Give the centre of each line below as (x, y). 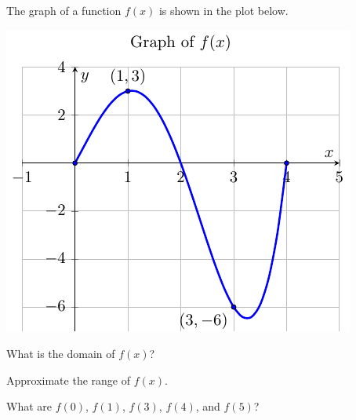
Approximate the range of (68, 380)
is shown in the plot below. (223, 10)
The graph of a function (64, 10)
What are (29, 406)
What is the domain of (61, 354)
